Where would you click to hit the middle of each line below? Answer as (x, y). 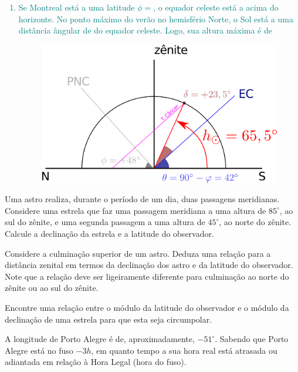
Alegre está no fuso (39, 350)
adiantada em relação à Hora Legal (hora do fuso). (96, 362)
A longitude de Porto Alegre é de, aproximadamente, (100, 339)
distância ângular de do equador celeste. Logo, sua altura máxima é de (145, 30)
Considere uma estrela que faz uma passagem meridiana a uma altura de (136, 210)
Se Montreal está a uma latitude (77, 7)
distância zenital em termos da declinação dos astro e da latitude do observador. (149, 265)
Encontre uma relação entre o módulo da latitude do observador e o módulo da (147, 307)
